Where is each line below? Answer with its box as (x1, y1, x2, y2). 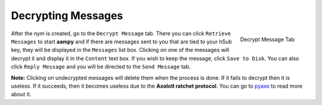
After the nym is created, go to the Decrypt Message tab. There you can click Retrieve (11, 30, 231, 37)
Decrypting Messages (11, 9, 123, 22)
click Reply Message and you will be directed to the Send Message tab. (11, 63, 191, 70)
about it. (11, 91, 32, 98)
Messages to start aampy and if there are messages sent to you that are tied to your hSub (11, 38, 233, 45)
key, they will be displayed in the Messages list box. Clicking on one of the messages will (11, 47, 230, 54)
